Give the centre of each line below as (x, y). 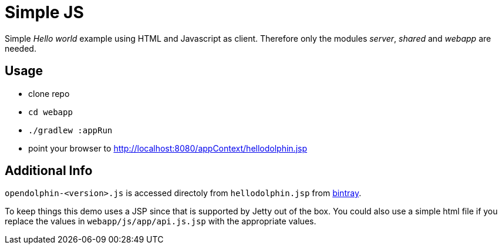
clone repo (49, 93)
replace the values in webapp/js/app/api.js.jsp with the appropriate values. (161, 221)
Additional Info (49, 171)
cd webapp (50, 112)
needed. (21, 48)
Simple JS (44, 12)
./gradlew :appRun (70, 130)
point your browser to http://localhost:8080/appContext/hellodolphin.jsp (168, 148)
